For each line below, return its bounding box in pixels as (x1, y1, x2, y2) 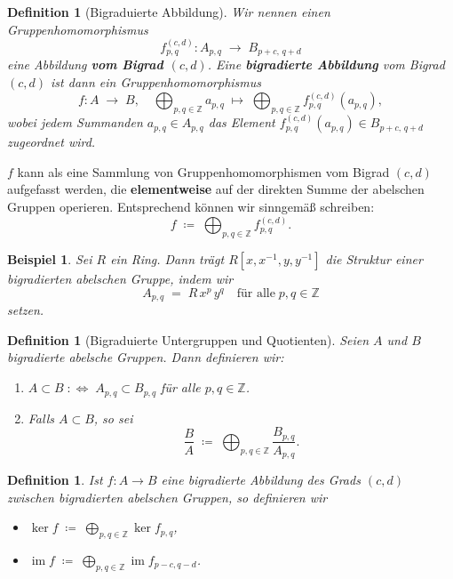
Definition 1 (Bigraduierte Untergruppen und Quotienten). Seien (7, 330, 370, 349)
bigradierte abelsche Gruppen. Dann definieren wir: (7, 348, 284, 366)
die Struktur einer (325, 250, 423, 269)
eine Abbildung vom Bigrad (7, 55, 163, 74)
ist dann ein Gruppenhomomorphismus (51, 73, 262, 92)
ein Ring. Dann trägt (110, 250, 225, 269)
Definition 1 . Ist (7, 470, 103, 489)
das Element (208, 113, 275, 132)
